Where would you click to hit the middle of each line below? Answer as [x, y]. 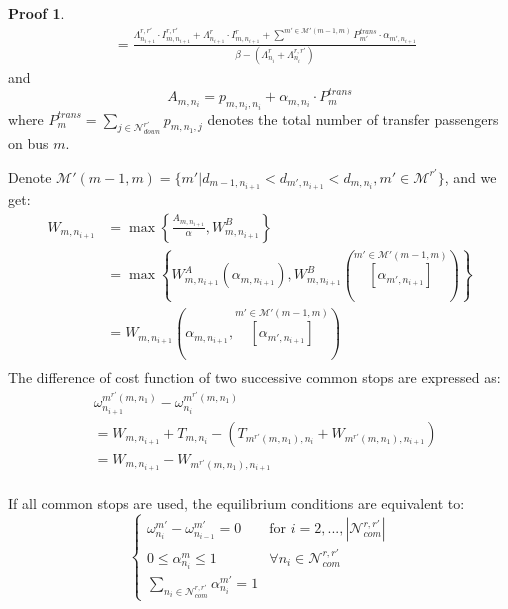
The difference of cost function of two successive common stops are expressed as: [254, 377]
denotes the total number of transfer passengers [353, 118]
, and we [470, 176]
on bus [28, 143]
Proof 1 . [36, 13]
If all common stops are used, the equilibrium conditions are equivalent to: [236, 503]
